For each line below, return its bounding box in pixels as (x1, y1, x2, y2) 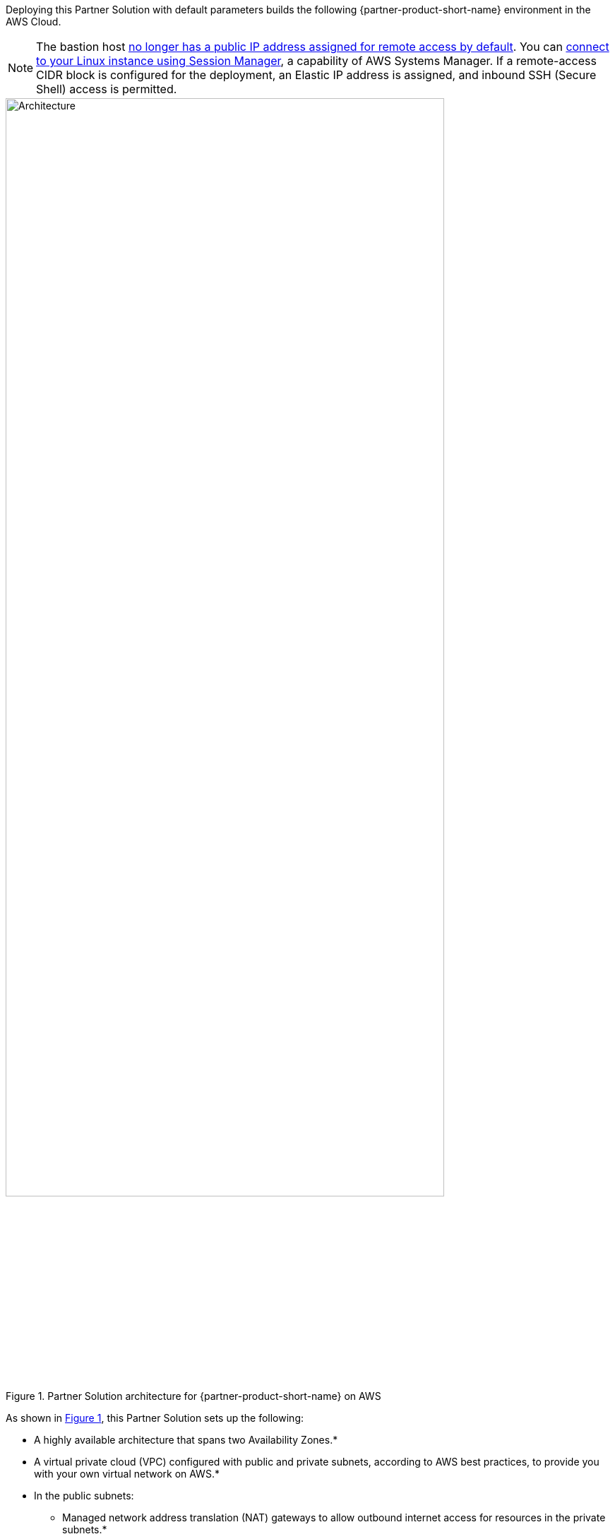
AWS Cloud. (6, 16, 61, 28)
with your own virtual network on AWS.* (34, 1468, 220, 1480)
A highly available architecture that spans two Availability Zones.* (34, 1434, 338, 1446)
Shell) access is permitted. (36, 82, 177, 96)
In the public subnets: (34, 1490, 134, 1502)
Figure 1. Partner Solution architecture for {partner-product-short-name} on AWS (6, 1390, 381, 1403)
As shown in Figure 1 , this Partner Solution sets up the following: (6, 1412, 304, 1425)
